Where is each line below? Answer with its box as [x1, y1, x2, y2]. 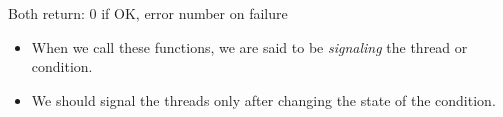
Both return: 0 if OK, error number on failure [8, 3, 288, 23]
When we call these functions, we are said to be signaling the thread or [31, 36, 468, 57]
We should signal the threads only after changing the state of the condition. [31, 89, 496, 110]
